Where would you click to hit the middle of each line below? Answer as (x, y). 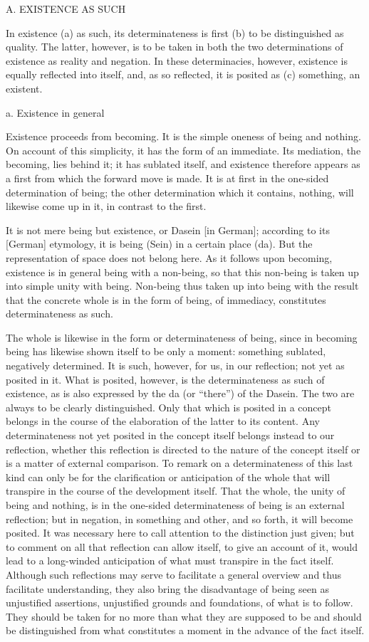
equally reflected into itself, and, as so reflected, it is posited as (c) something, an (183, 74)
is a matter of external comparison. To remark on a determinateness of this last (180, 463)
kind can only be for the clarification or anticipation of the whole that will (168, 477)
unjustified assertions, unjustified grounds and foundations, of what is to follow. (180, 602)
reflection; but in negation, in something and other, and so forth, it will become (180, 519)
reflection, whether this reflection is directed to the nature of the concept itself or (183, 449)
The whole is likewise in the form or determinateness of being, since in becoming (182, 337)
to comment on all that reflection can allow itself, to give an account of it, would (182, 546)
